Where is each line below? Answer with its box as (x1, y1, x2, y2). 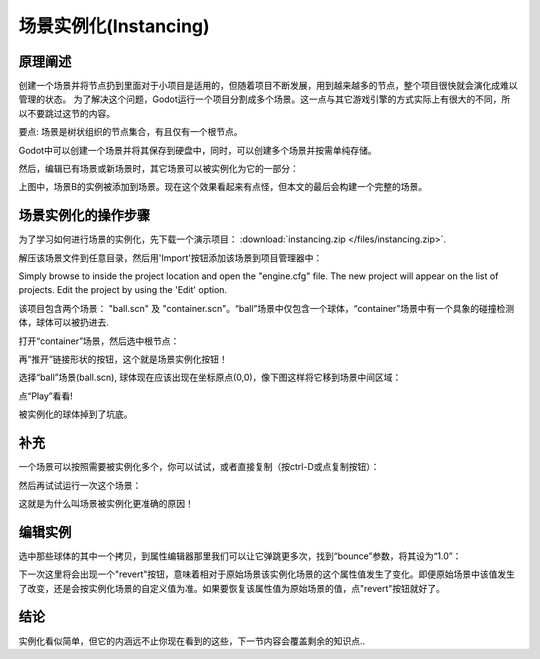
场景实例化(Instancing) (18, 15, 210, 37)
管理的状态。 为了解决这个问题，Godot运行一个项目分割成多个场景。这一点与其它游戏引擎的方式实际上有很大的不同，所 (18, 93, 511, 105)
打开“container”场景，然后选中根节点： (18, 335, 180, 347)
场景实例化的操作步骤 (18, 207, 150, 224)
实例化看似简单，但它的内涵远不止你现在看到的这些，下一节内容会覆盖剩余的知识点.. (18, 635, 366, 647)
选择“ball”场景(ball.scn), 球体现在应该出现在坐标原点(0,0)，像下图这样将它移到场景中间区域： (18, 371, 402, 384)
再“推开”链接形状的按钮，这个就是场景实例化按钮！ (18, 353, 229, 365)
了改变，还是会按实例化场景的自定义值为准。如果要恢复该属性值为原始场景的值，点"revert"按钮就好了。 (18, 582, 445, 594)
